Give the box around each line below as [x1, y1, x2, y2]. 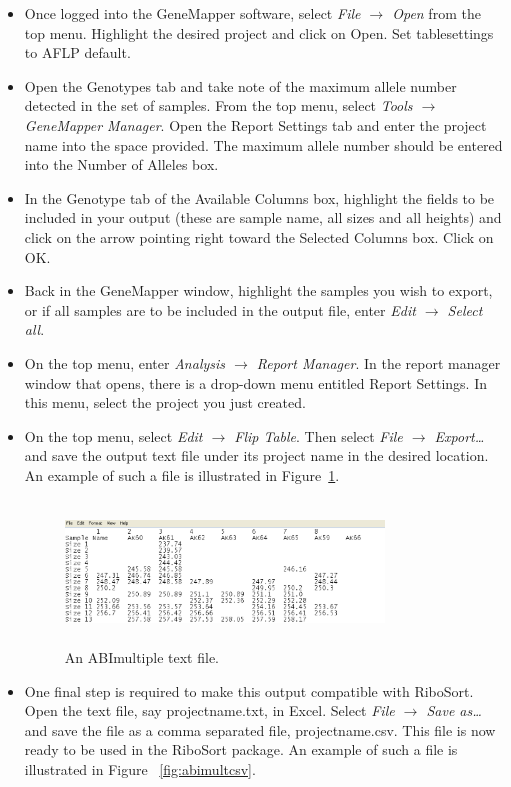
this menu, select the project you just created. [24, 392, 306, 413]
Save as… [426, 700, 482, 721]
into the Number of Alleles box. [24, 154, 219, 175]
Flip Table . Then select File [234, 425, 403, 446]
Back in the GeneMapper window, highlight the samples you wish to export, [24, 280, 493, 301]
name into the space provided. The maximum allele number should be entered [24, 134, 503, 155]
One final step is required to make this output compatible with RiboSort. [24, 680, 474, 701]
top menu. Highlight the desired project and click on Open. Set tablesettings [24, 22, 494, 43]
